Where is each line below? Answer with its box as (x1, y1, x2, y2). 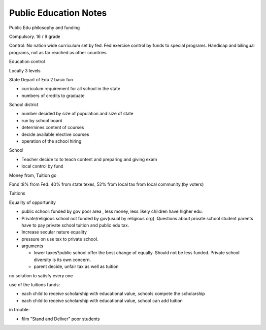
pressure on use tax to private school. (21, 236, 99, 242)
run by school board (21, 117, 63, 123)
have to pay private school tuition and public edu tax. (21, 222, 129, 228)
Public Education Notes (9, 7, 107, 18)
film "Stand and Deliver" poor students (21, 316, 100, 322)
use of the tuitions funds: (9, 282, 60, 288)
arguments (21, 243, 44, 249)
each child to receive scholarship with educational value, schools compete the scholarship (21, 291, 205, 297)
